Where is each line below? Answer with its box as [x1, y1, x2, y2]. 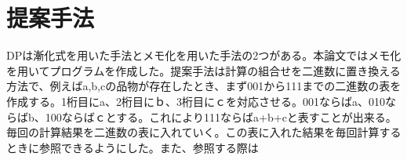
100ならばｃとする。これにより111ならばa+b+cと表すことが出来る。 [45, 108, 397, 125]
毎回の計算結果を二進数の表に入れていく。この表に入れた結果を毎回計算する [6, 124, 402, 140]
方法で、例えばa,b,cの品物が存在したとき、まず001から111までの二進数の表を [6, 78, 402, 94]
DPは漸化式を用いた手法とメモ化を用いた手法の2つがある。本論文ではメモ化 [6, 47, 402, 64]
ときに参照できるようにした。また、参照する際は [6, 139, 259, 155]
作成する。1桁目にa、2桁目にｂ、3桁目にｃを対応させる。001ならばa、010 [6, 93, 385, 109]
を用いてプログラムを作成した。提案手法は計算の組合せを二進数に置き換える [6, 62, 401, 78]
